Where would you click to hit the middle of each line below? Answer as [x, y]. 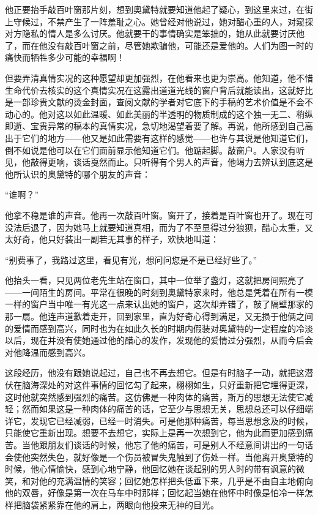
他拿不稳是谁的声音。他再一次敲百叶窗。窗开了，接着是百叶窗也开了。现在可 [159, 215]
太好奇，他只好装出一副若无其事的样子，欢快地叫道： [112, 239]
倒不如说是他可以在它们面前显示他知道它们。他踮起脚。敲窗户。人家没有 [150, 150]
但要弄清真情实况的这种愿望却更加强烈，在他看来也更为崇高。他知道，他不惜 [159, 77]
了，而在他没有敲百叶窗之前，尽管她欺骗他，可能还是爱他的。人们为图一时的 [159, 45]
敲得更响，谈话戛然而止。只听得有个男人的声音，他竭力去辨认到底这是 [172, 162]
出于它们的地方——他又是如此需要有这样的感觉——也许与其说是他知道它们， [159, 137]
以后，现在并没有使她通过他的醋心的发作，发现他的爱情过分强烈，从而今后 [155, 340]
